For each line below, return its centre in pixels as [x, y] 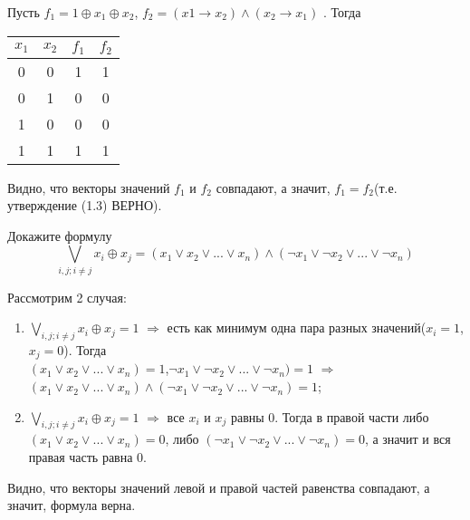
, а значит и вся [408, 439]
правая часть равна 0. [87, 457]
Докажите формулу [60, 235]
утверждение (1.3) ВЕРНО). [85, 205]
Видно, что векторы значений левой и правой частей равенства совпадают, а [219, 487]
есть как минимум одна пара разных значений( [297, 327]
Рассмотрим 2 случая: [67, 297]
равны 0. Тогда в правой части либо [330, 416]
